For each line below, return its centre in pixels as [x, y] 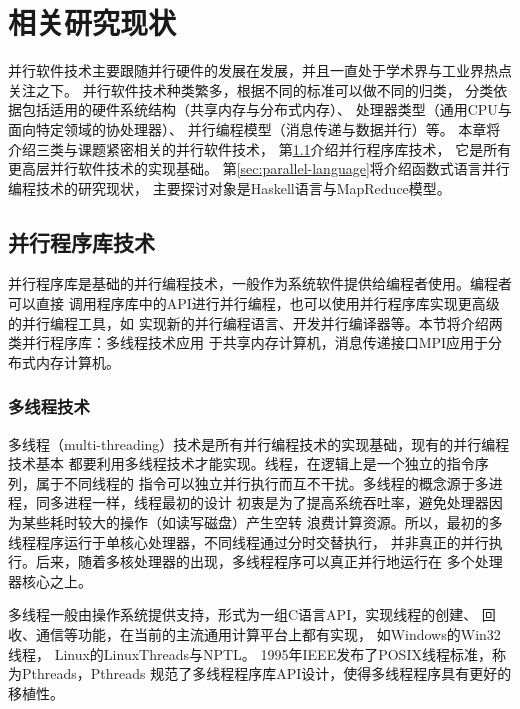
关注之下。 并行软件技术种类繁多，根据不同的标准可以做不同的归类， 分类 [251, 89]
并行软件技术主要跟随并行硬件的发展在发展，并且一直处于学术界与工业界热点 [260, 70]
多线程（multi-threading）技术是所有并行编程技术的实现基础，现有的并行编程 [259, 443]
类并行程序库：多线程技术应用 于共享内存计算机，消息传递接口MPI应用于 [248, 342]
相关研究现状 [92, 22]
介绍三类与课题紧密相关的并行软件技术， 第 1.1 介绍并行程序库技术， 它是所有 [260, 148]
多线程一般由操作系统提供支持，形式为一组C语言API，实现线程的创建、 [243, 614]
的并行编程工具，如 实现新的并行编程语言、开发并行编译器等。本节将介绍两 [255, 322]
